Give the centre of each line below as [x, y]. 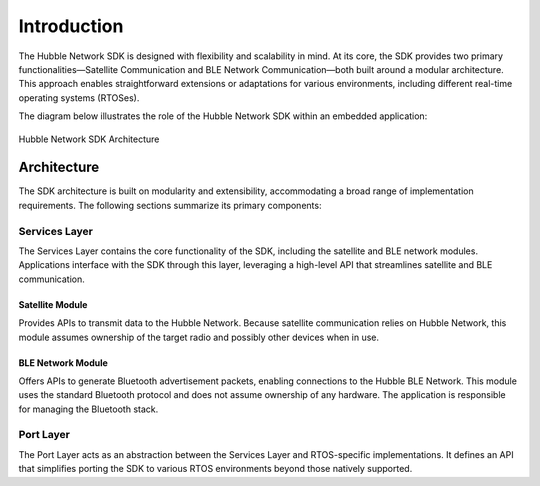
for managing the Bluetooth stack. [88, 409]
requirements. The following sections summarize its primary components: [170, 205]
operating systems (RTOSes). [79, 97]
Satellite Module [53, 304]
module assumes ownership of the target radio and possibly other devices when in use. [199, 337]
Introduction [71, 26]
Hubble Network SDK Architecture [89, 139]
